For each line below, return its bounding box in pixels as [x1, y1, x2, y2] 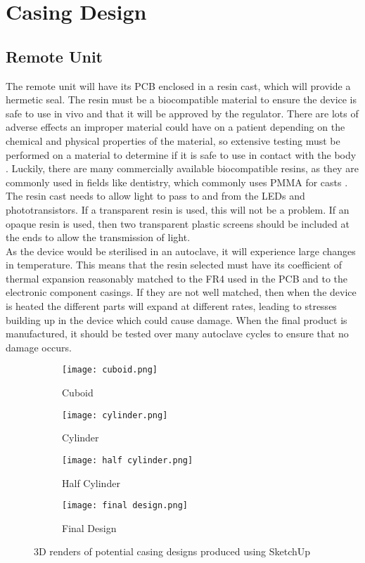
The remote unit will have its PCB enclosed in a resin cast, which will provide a [6, 78, 351, 93]
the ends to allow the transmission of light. [6, 230, 191, 245]
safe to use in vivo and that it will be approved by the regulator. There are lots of [6, 105, 359, 120]
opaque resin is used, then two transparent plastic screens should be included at [6, 216, 350, 231]
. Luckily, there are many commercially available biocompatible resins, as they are [6, 161, 359, 176]
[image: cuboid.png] [62, 365, 158, 375]
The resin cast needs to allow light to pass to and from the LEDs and [6, 188, 305, 203]
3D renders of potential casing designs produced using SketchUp [34, 544, 311, 559]
